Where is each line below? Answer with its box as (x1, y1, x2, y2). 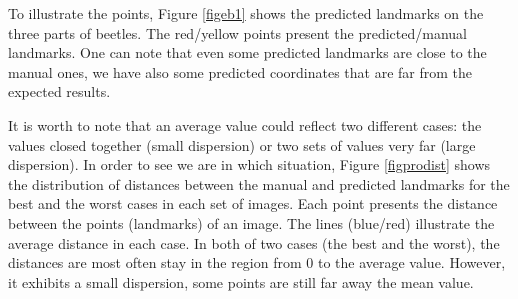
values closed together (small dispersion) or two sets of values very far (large (8, 134, 476, 155)
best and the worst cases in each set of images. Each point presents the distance (8, 193, 498, 214)
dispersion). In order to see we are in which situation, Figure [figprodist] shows (8, 154, 491, 175)
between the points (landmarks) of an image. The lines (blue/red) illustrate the (8, 212, 495, 233)
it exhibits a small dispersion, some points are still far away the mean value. (8, 271, 474, 292)
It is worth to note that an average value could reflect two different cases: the (8, 114, 482, 135)
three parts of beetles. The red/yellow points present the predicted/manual (8, 22, 467, 43)
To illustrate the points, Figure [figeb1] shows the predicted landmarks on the (8, 3, 484, 23)
